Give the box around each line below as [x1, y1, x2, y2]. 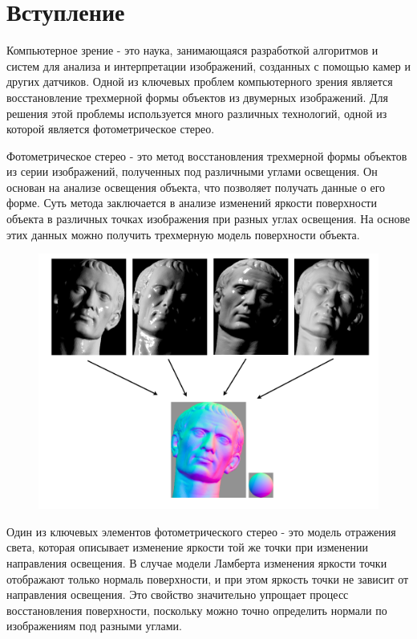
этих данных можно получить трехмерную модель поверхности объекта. [6, 226, 360, 242]
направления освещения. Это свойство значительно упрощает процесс [6, 586, 349, 603]
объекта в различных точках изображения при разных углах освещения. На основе [6, 210, 411, 227]
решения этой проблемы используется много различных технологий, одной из [6, 104, 387, 121]
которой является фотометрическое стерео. [6, 120, 215, 137]
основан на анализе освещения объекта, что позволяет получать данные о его [6, 178, 386, 195]
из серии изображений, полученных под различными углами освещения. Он [6, 163, 378, 180]
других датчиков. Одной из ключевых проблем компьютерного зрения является [6, 73, 393, 90]
